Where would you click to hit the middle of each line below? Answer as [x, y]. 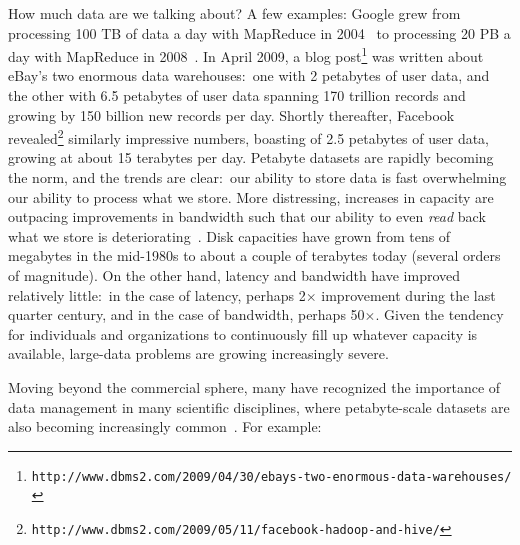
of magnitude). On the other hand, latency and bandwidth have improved [234, 275]
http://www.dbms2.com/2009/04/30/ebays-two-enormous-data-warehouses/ [271, 476]
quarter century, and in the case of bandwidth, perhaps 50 [186, 314]
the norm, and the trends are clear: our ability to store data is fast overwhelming [257, 177]
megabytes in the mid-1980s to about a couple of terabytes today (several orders [254, 255]
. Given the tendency [439, 314]
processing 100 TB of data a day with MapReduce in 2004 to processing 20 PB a [259, 32]
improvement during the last [408, 294]
